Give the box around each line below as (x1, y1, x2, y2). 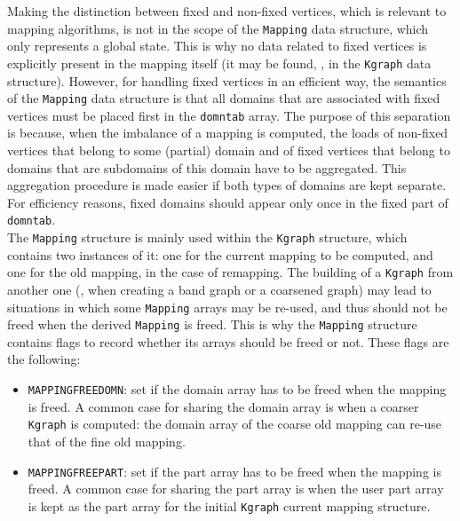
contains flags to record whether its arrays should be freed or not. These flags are (7, 332, 449, 351)
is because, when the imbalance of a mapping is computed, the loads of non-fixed (7, 123, 448, 142)
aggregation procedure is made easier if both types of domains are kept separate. (7, 176, 447, 194)
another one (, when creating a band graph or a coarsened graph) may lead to (7, 280, 432, 298)
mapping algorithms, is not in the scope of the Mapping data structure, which (7, 19, 429, 37)
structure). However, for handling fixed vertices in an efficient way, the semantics (7, 71, 447, 90)
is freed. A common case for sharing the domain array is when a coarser (28, 397, 419, 415)
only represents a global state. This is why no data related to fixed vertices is (7, 36, 427, 55)
